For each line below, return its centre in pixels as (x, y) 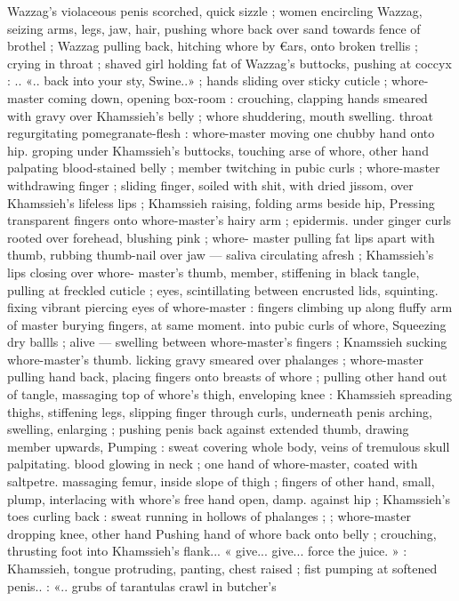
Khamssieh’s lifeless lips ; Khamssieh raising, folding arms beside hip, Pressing (221, 202)
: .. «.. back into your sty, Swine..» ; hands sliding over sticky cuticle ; (197, 80)
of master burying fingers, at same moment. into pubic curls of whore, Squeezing (227, 324)
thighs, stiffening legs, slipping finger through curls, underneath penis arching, (220, 411)
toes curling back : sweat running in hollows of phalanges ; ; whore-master (209, 516)
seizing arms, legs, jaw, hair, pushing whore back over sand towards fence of (214, 28)
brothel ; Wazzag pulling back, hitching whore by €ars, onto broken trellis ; (213, 46)
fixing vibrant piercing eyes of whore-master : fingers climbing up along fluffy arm (230, 307)
